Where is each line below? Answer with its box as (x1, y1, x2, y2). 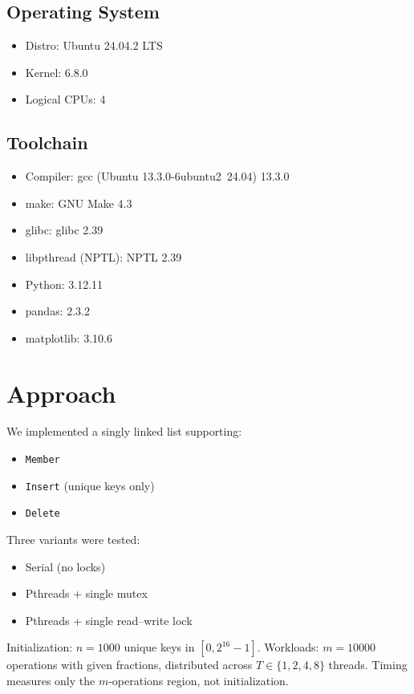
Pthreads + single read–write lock (25, 611, 193, 628)
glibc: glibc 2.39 (25, 221, 103, 238)
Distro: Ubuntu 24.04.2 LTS (25, 37, 163, 54)
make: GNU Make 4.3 (25, 194, 132, 211)
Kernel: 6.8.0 (25, 63, 88, 80)
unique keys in (124, 639, 195, 655)
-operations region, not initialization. (108, 672, 289, 688)
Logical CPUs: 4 (25, 91, 106, 108)
